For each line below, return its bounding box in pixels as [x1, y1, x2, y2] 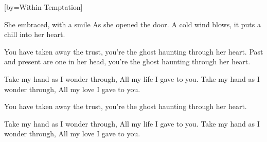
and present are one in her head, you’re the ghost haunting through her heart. [4, 56, 251, 67]
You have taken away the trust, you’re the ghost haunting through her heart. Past [4, 46, 263, 57]
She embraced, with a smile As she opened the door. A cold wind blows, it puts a [4, 19, 261, 29]
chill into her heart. [4, 29, 65, 40]
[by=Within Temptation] [4, 2, 83, 12]
